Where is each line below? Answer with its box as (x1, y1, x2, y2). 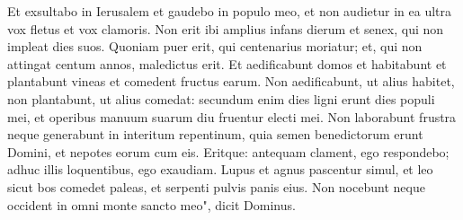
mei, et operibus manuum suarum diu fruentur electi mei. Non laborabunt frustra (7, 107, 457, 126)
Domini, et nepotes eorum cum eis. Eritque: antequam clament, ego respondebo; (7, 142, 450, 161)
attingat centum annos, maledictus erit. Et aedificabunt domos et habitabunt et (7, 54, 447, 73)
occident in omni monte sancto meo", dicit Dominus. (7, 195, 296, 214)
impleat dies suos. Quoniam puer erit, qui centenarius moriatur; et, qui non (7, 37, 423, 56)
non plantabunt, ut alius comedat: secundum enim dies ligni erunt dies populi (7, 89, 435, 108)
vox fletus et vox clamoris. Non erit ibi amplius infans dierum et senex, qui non (7, 19, 444, 38)
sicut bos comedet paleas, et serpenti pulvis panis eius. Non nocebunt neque (7, 177, 425, 196)
